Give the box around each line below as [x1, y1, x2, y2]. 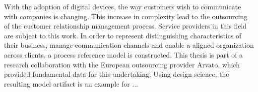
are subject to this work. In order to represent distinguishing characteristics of [4, 30, 242, 40]
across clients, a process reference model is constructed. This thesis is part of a [4, 49, 243, 60]
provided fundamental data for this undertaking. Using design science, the [4, 69, 229, 79]
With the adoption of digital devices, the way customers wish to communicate [4, 1, 241, 11]
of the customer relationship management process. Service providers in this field [4, 21, 247, 31]
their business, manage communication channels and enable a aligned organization [4, 40, 254, 50]
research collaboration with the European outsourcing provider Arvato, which [4, 59, 240, 69]
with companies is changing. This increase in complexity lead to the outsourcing [4, 11, 248, 21]
